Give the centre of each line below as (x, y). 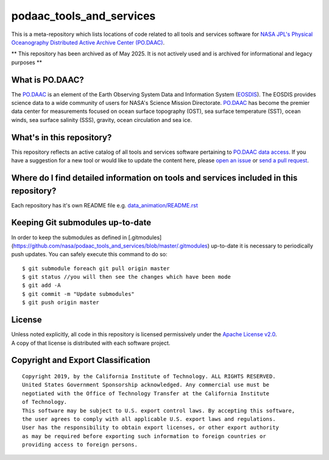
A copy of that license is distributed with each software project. (91, 343)
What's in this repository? (62, 137)
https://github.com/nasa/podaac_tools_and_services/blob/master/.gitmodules (110, 246)
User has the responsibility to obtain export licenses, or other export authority (151, 428)
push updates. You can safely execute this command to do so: (89, 254)
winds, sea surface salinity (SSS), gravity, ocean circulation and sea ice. (101, 120)
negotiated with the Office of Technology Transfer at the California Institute (146, 393)
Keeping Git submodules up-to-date (81, 223)
